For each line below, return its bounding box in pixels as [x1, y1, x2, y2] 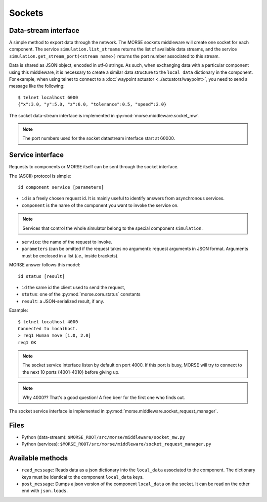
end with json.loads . [21, 488, 68, 494]
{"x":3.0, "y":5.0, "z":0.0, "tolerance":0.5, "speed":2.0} [18, 101, 167, 107]
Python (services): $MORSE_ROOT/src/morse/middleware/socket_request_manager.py [21, 441, 212, 447]
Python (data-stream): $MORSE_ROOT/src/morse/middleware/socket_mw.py [21, 434, 185, 440]
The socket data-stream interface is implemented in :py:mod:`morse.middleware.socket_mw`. [9, 112, 200, 118]
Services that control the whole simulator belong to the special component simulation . [22, 225, 203, 231]
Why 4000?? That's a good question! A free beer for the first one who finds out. [22, 394, 185, 401]
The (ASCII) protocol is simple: [9, 173, 72, 179]
